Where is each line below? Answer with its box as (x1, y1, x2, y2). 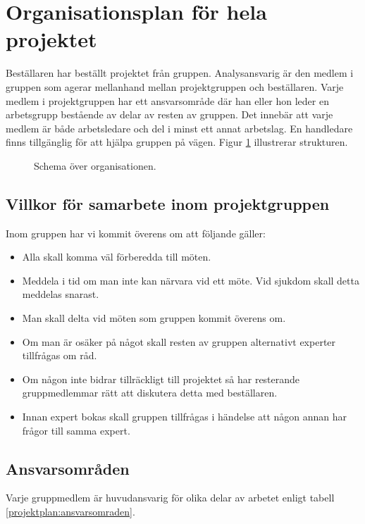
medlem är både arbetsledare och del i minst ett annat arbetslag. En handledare (6, 120, 353, 135)
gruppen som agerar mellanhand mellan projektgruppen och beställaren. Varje (6, 79, 344, 94)
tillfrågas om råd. (22, 348, 97, 363)
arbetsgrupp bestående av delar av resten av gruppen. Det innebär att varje (6, 107, 333, 122)
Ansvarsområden (6, 457, 130, 479)
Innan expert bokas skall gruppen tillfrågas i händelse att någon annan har (22, 409, 347, 424)
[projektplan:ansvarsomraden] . (6, 504, 135, 518)
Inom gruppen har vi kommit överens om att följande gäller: (6, 225, 266, 240)
